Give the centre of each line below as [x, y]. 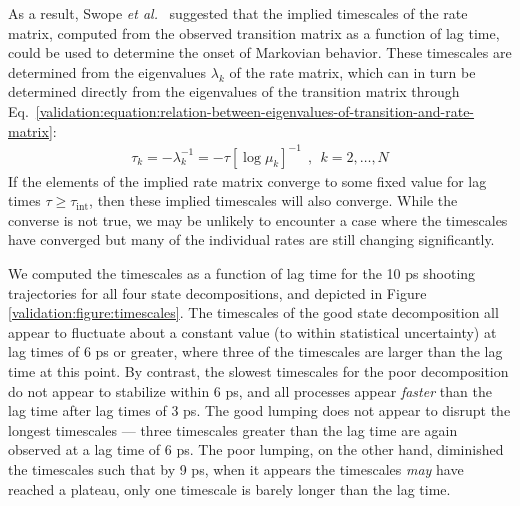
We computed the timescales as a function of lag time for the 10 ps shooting [242, 273]
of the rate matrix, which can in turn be [352, 71]
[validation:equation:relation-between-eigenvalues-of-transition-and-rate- [255, 110]
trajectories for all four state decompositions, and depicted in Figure [217, 292]
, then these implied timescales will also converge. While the [273, 200]
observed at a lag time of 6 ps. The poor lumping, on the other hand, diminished [256, 449]
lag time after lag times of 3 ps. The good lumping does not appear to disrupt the [259, 410]
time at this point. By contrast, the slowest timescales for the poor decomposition [258, 371]
